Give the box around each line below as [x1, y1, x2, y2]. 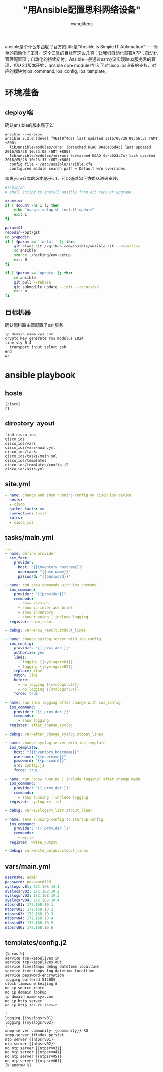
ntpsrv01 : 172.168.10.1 [5, 902, 54, 907]
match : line [14, 673, 38, 678]
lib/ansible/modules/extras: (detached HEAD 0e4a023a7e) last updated [9, 153, 156, 158]
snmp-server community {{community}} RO [5, 1028, 89, 1033]
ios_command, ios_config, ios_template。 [26, 68, 109, 74]
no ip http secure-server [5, 1003, 57, 1008]
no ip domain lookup [5, 990, 47, 995]
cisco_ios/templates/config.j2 [5, 462, 69, 467]
